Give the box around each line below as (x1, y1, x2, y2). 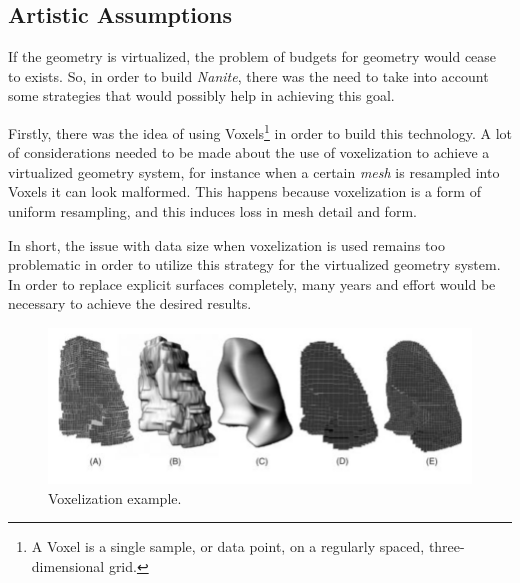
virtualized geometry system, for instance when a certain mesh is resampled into (8, 161, 500, 182)
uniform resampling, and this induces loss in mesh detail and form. (8, 201, 417, 222)
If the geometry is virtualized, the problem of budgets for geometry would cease (8, 46, 497, 67)
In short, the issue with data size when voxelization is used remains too (8, 234, 445, 255)
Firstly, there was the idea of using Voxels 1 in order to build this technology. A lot (8, 119, 512, 143)
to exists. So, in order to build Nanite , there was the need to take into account (8, 65, 489, 86)
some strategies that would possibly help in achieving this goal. (8, 85, 395, 106)
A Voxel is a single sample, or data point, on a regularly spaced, (31, 536, 425, 557)
